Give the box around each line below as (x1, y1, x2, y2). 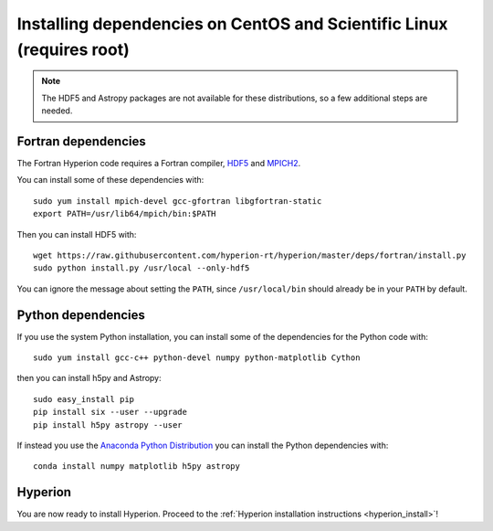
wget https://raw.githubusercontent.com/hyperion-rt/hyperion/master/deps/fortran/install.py (33, 250, 467, 260)
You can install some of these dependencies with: (16, 175, 205, 186)
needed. (41, 105, 73, 116)
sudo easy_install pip (33, 394, 135, 404)
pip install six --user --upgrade (33, 407, 187, 418)
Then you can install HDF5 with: (16, 228, 137, 239)
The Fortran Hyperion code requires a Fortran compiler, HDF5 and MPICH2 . (16, 158, 301, 169)
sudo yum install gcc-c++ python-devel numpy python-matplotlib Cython (33, 353, 361, 363)
